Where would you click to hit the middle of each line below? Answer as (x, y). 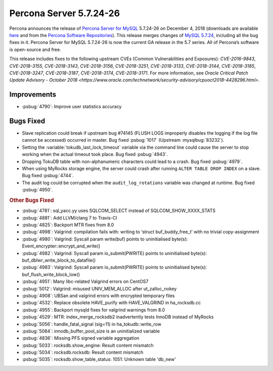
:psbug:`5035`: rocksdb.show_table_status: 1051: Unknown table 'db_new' (99, 359)
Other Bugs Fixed (32, 200)
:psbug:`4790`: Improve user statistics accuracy (72, 107)
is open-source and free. (35, 49)
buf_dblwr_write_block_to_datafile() (59, 260)
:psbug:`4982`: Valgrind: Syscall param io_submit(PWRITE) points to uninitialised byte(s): (115, 253)
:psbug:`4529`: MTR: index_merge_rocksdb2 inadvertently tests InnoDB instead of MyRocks (118, 317)
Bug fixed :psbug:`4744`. (48, 176)
